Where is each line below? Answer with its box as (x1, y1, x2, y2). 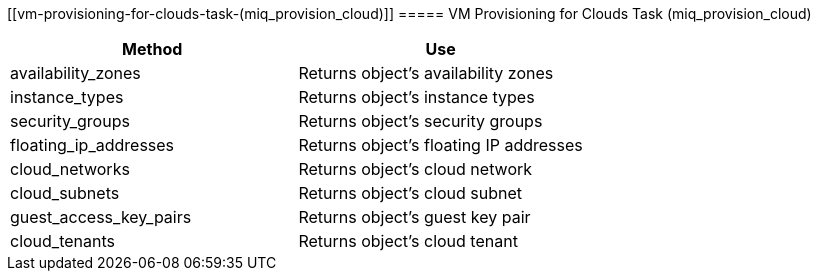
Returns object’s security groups (298, 111, 543, 131)
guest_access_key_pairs (10, 207, 192, 227)
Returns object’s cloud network (298, 159, 533, 179)
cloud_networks (10, 159, 130, 179)
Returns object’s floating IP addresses (298, 135, 583, 155)
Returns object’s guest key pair (298, 207, 531, 227)
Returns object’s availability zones (298, 63, 554, 83)
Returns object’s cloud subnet (298, 183, 523, 203)
